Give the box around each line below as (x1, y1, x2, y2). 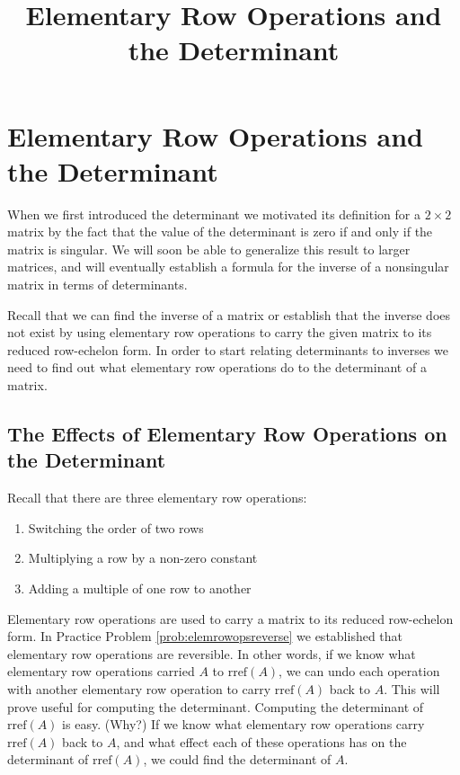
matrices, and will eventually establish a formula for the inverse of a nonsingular (7, 257, 449, 276)
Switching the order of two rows (28, 518, 204, 537)
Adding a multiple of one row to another (28, 579, 252, 597)
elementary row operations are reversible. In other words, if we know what (7, 644, 416, 663)
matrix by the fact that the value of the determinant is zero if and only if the (7, 222, 433, 241)
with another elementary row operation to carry (7, 679, 271, 698)
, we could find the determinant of (143, 750, 332, 769)
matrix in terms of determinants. (7, 275, 188, 294)
